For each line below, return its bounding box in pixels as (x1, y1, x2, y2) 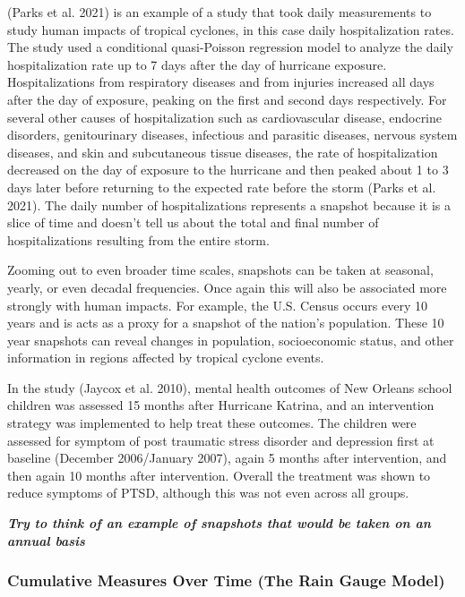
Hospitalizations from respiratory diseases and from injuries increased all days (7, 72, 435, 91)
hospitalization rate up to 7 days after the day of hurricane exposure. (7, 55, 387, 73)
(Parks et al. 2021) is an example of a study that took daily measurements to (7, 3, 432, 21)
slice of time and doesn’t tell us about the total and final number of (7, 213, 379, 232)
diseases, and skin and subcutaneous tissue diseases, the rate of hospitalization (7, 142, 438, 161)
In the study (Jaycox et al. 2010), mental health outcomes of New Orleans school (7, 378, 452, 397)
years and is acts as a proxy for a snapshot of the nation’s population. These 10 (7, 313, 444, 332)
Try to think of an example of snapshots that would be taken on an (7, 514, 431, 533)
